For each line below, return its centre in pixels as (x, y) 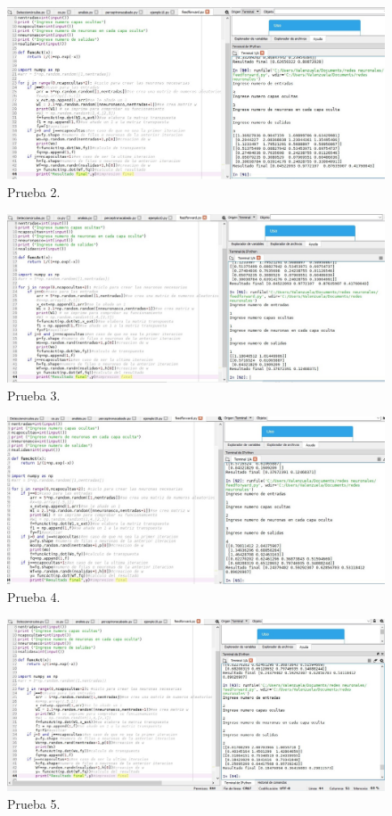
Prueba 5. (34, 803)
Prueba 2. (34, 191)
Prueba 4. (34, 596)
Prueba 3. (34, 395)
